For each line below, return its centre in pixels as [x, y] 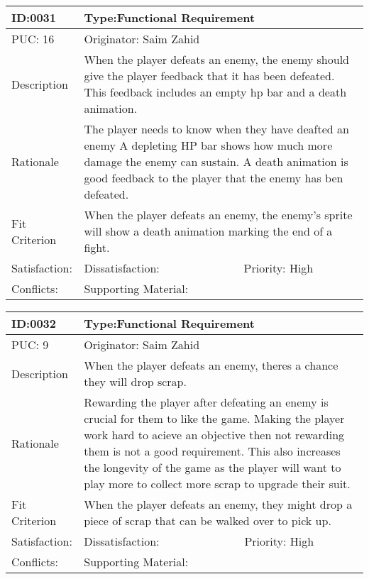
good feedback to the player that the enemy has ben [214, 178]
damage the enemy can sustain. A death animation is [216, 161]
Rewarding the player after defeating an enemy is [206, 402]
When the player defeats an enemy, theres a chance [211, 365]
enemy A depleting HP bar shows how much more [208, 145]
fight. [97, 247]
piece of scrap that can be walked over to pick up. [208, 520]
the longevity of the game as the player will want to [213, 467]
